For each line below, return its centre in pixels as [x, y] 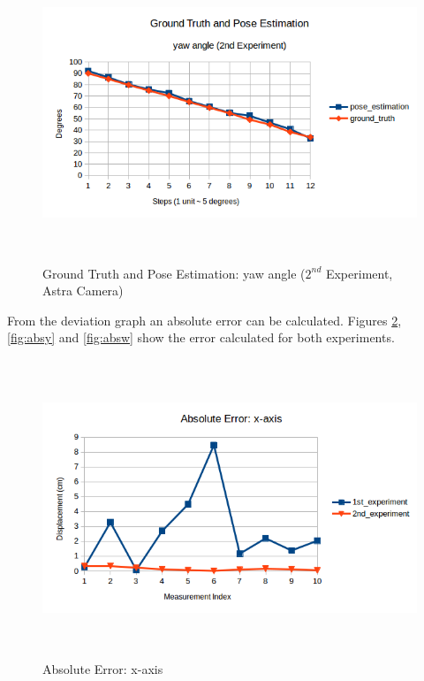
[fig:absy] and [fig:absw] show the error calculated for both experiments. [201, 337]
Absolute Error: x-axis [103, 668]
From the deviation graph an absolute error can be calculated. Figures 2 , [204, 320]
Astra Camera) [83, 291]
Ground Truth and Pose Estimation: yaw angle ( [174, 273]
